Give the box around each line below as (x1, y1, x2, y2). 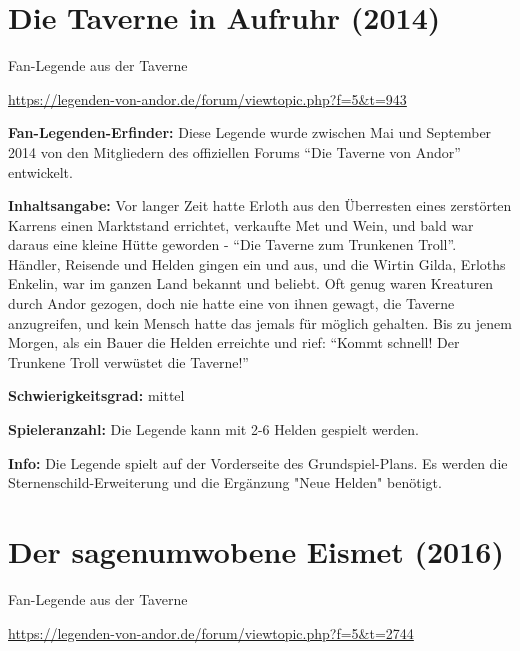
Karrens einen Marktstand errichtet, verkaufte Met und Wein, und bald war (8, 214, 474, 235)
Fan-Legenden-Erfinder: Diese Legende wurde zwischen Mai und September (8, 122, 492, 143)
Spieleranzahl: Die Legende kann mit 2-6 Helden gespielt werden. (8, 419, 419, 440)
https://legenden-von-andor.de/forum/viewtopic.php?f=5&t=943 (8, 88, 407, 109)
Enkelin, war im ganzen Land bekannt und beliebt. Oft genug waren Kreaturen (8, 273, 494, 294)
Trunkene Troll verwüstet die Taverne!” (8, 351, 249, 372)
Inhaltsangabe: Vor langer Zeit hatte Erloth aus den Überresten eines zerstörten (8, 195, 512, 216)
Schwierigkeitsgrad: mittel (8, 385, 185, 406)
